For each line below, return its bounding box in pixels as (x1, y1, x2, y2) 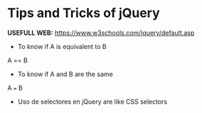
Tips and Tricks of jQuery (7, 5, 160, 21)
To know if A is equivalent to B (17, 42, 107, 50)
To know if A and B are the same (17, 70, 114, 78)
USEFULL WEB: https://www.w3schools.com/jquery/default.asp (7, 28, 195, 37)
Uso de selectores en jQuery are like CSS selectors (17, 97, 168, 106)
